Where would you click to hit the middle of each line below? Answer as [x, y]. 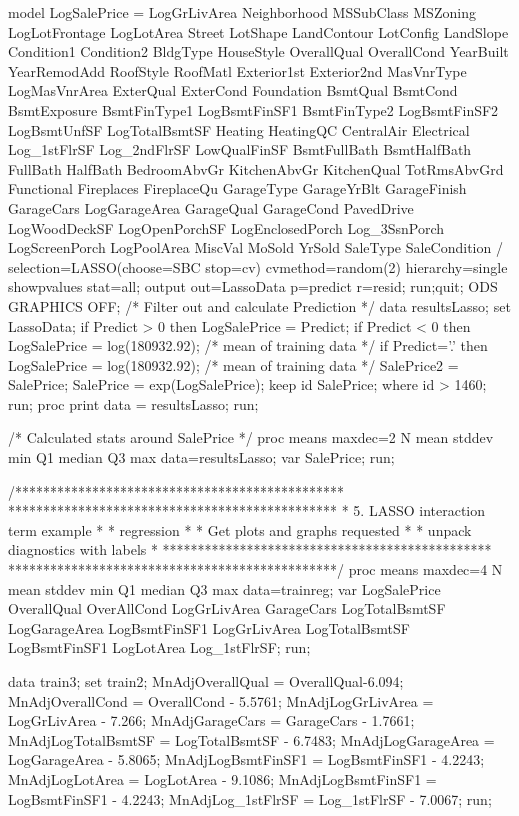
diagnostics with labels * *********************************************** [250, 549]
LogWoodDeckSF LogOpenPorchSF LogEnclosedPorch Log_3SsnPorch [226, 227]
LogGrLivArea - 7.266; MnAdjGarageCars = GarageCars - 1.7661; [211, 720]
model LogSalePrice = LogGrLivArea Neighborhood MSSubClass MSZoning [242, 12]
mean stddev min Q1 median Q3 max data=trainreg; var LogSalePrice [224, 588]
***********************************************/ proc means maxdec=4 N [255, 569]
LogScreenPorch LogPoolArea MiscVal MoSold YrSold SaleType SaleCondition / [255, 247]
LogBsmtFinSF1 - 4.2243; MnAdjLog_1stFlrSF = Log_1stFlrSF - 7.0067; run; [250, 798]
